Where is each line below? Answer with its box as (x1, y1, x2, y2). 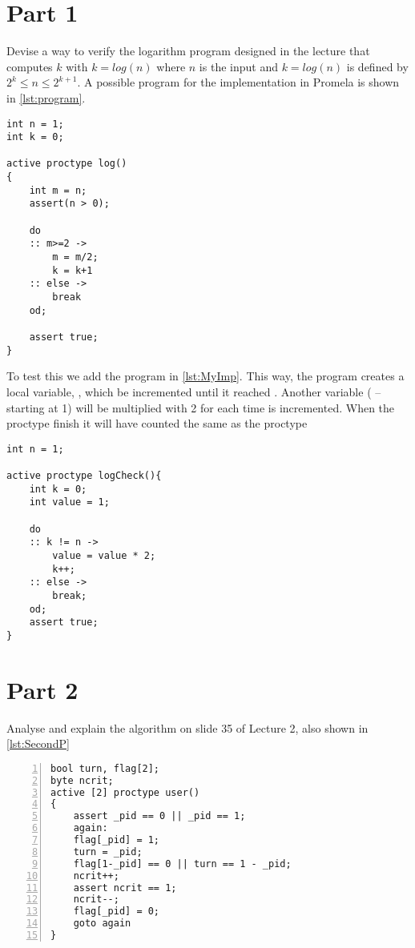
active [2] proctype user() (50, 786, 200, 798)
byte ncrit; (50, 774, 114, 786)
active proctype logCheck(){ (6, 470, 162, 481)
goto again (73, 918, 131, 930)
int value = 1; (29, 496, 110, 508)
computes (6, 58, 53, 74)
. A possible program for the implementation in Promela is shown (77, 74, 400, 90)
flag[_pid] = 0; (73, 906, 160, 918)
